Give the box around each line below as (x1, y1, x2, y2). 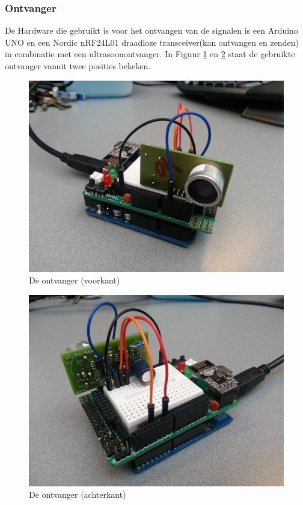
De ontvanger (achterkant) (29, 488, 126, 501)
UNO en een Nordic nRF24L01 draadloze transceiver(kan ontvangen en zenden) (5, 36, 299, 48)
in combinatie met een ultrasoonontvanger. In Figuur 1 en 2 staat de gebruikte (5, 48, 295, 60)
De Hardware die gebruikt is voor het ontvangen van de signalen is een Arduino (5, 24, 298, 37)
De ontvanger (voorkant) (29, 274, 120, 287)
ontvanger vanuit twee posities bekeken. (5, 60, 151, 72)
